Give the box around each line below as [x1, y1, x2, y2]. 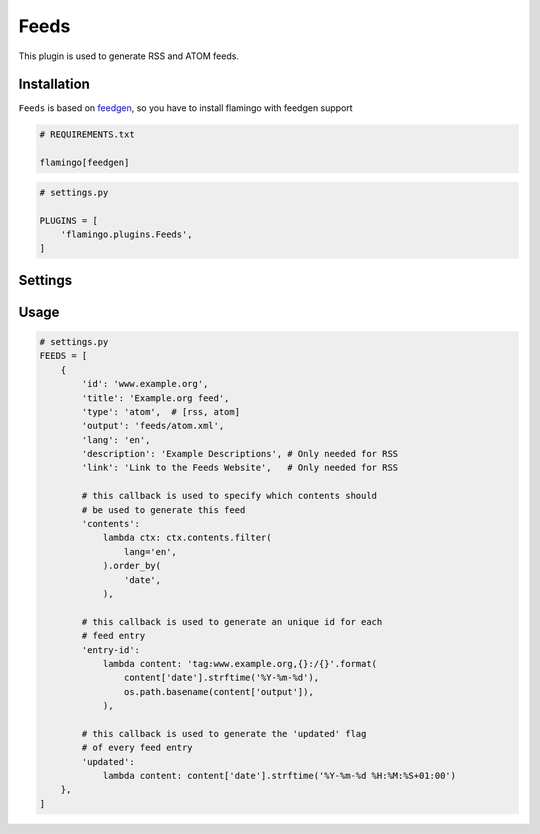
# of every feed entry [81, 742, 194, 754]
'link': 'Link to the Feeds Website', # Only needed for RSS [81, 462, 399, 474]
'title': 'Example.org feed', [81, 392, 230, 404]
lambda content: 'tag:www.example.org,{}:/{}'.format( [102, 658, 378, 669]
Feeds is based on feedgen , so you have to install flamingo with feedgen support [18, 102, 354, 114]
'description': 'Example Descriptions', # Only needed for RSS [81, 448, 399, 460]
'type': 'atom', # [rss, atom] [81, 406, 240, 417]
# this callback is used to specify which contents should [81, 490, 378, 502]
